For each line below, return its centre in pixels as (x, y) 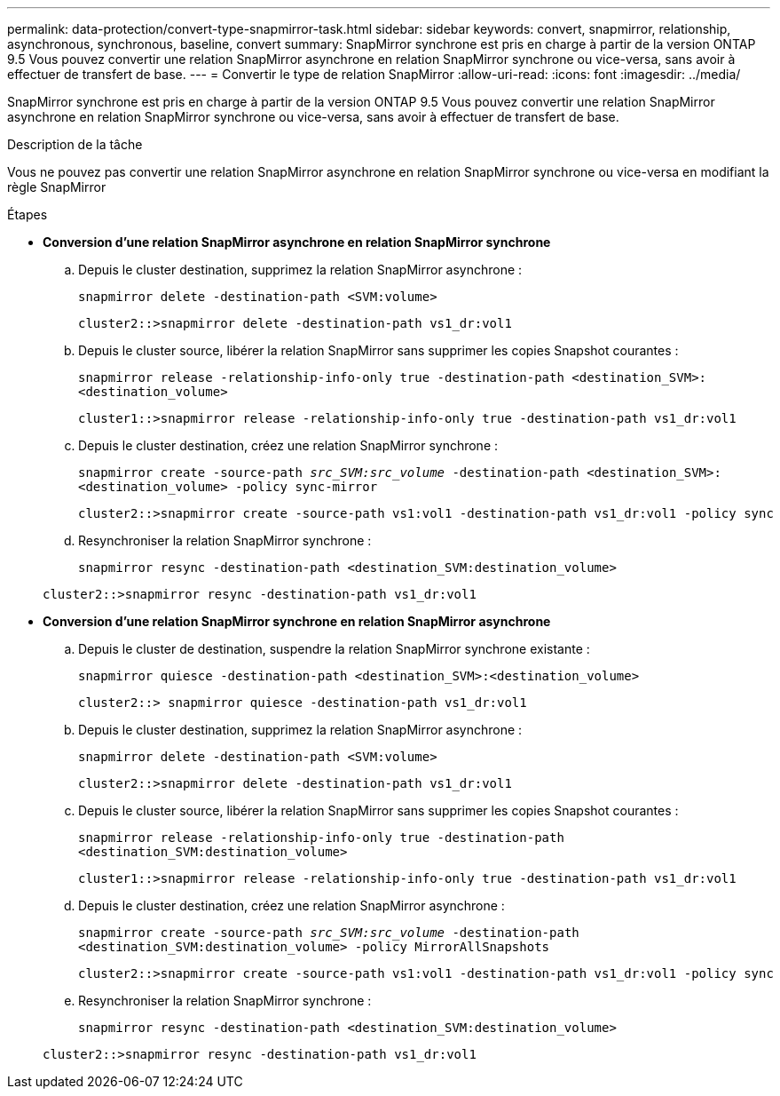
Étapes (28, 214)
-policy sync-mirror (307, 487)
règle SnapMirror (57, 187)
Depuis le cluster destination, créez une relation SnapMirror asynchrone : (292, 905)
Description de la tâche (75, 144)
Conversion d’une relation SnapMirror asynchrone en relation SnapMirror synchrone (297, 242)
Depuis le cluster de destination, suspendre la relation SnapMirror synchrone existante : (334, 649)
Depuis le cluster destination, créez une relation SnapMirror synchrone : (288, 445)
